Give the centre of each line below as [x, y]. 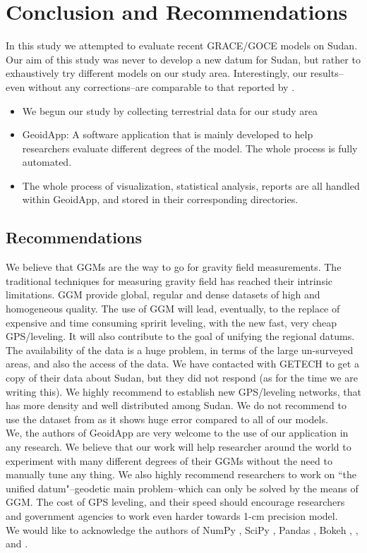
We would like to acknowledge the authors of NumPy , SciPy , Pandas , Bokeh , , [182, 529]
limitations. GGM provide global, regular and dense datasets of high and [163, 294]
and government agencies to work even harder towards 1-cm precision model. [172, 515]
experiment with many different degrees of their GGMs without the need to [169, 460]
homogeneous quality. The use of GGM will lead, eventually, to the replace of [173, 309]
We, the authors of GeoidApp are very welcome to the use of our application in [177, 433]
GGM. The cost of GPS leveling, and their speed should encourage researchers [175, 502]
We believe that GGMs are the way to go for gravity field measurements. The [174, 267]
